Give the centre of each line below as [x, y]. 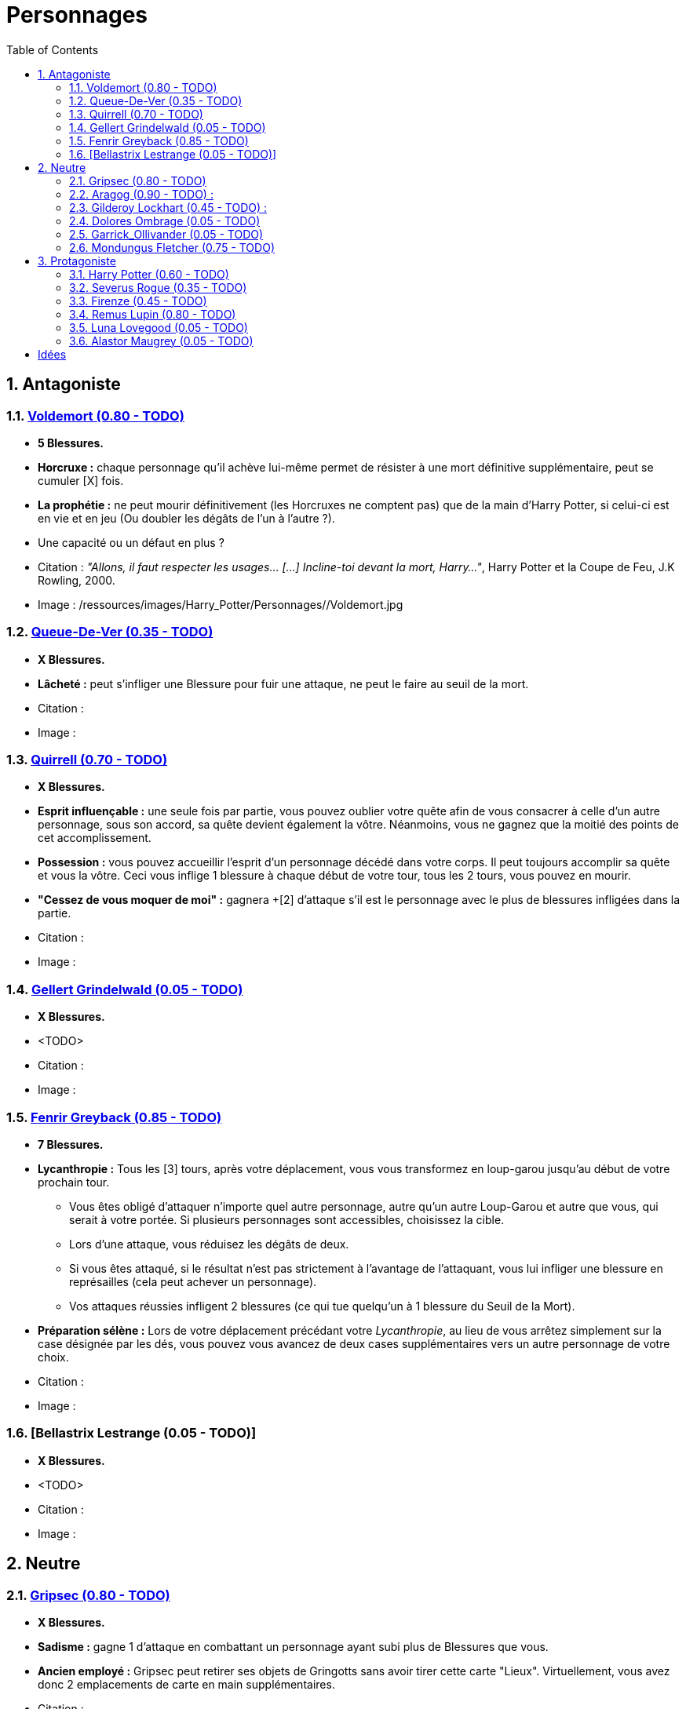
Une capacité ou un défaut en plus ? [131, 542]
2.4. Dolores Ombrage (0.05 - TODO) [165, 220]
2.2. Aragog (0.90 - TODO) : [141, 194]
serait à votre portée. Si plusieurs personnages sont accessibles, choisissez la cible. [287, 1219]
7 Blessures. [71, 1144]
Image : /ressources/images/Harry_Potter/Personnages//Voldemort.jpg [221, 604]
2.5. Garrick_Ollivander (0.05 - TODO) [166, 234]
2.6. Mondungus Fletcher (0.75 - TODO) [172, 247]
